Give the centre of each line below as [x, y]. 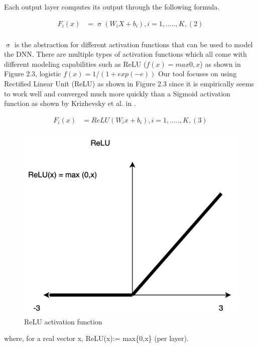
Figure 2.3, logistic [33, 74]
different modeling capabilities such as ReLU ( [75, 64]
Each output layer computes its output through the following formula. [112, 7]
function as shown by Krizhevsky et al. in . [70, 103]
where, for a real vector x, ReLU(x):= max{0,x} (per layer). [96, 338]
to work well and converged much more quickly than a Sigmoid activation [117, 93]
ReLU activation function [63, 321]
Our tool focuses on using [197, 74]
